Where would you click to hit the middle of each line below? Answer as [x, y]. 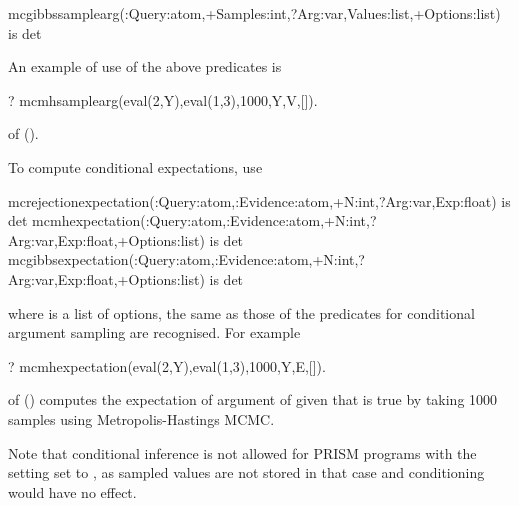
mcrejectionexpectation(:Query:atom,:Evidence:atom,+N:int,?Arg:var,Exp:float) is [259, 200]
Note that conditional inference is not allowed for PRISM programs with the [242, 452]
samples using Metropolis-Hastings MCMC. [141, 418]
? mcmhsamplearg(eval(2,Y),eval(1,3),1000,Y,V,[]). [163, 99]
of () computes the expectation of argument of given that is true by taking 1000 [253, 399]
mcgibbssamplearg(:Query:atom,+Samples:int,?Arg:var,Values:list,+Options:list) [254, 13]
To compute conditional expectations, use [135, 166]
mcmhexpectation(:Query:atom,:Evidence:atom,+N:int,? [204, 220]
